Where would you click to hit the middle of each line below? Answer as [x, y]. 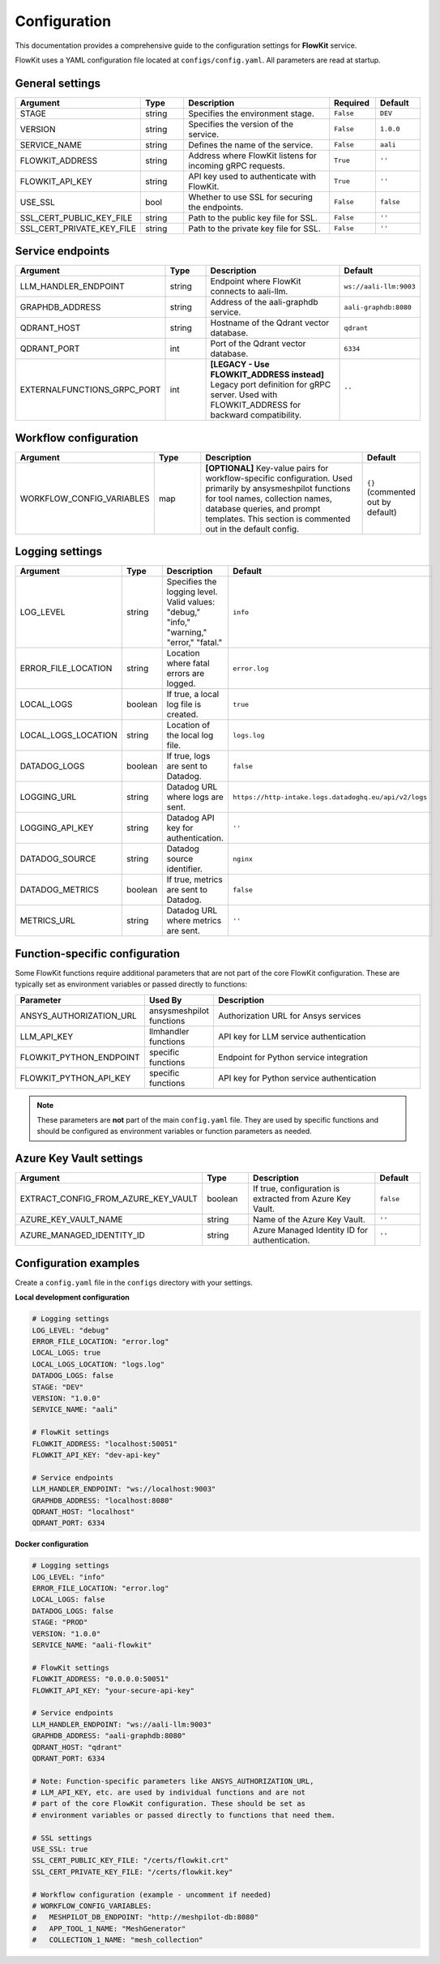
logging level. [192, 592]
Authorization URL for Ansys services [290, 1016]
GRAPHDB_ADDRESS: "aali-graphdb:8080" [109, 1736]
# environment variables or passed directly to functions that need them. [184, 1815]
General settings [58, 83]
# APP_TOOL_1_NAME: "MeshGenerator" [109, 1928]
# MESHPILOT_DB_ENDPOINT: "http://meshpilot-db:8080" [145, 1917]
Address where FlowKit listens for [253, 156]
